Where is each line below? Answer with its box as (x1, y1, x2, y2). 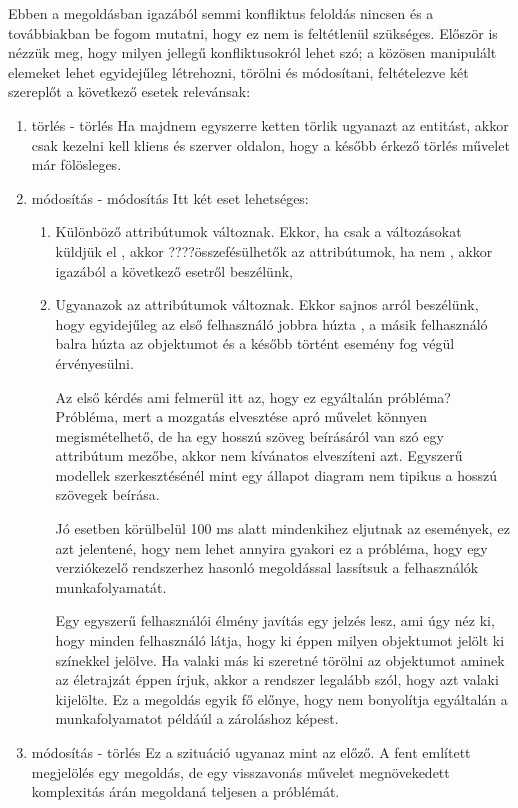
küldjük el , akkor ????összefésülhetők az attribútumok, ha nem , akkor (55, 240, 493, 261)
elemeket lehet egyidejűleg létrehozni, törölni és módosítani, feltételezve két (8, 61, 469, 82)
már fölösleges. (31, 154, 122, 175)
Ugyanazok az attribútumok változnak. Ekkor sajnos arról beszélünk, (55, 294, 479, 315)
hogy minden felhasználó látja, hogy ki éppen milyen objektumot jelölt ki (55, 630, 505, 651)
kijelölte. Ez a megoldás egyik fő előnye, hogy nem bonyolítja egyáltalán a (55, 688, 508, 709)
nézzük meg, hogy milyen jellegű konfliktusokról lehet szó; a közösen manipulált (8, 42, 497, 63)
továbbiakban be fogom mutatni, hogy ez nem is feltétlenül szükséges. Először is (8, 22, 498, 43)
